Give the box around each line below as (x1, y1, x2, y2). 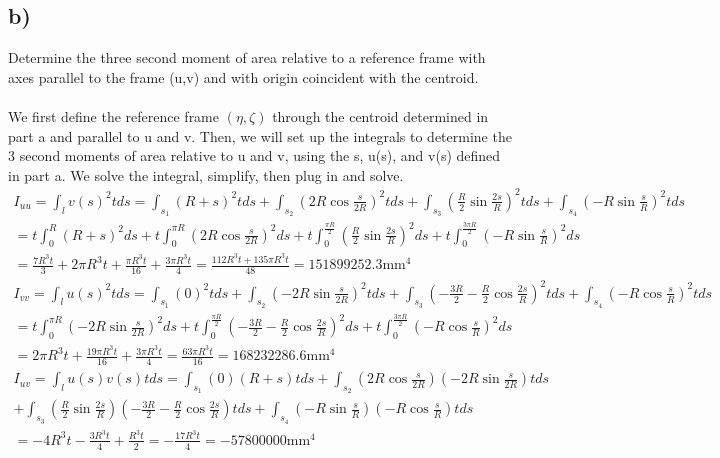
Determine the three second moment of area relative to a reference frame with (8, 47, 486, 68)
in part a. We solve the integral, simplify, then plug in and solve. (8, 164, 404, 185)
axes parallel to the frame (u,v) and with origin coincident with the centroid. (8, 66, 479, 87)
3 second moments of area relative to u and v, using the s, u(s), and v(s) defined (8, 145, 501, 166)
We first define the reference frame (8, 105, 219, 126)
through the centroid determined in (272, 105, 489, 126)
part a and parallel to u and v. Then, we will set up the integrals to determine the (8, 125, 512, 146)
